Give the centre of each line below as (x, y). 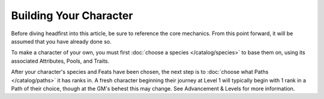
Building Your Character (72, 16)
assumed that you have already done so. (61, 41)
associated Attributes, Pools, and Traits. (60, 61)
